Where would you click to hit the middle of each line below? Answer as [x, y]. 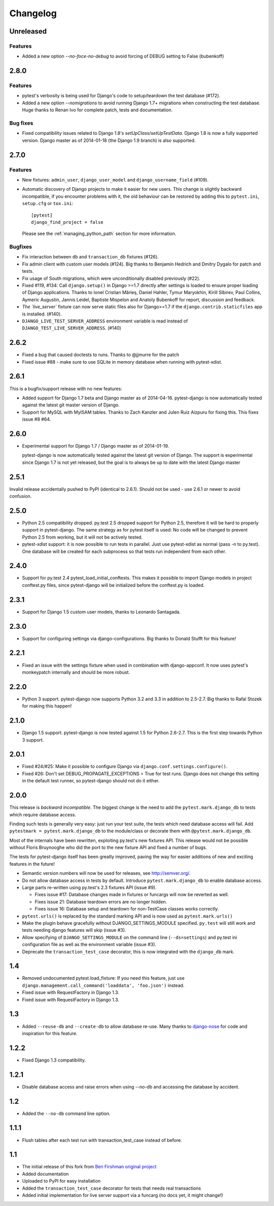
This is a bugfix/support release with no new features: [66, 389]
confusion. [21, 496]
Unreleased [28, 31]
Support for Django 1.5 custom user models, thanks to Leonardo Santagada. [101, 612]
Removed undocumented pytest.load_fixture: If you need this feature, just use [103, 978]
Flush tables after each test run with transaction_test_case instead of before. [102, 1140]
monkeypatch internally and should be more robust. [76, 672]
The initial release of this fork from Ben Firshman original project [89, 1167]
